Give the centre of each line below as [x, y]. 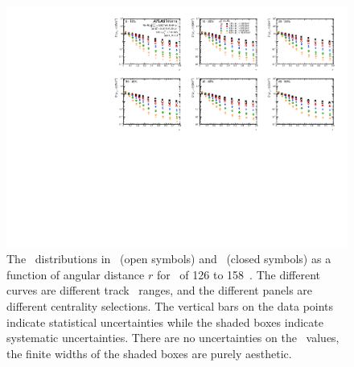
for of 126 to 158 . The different [238, 274]
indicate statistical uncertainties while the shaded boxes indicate [165, 322]
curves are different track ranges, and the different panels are [160, 290]
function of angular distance [76, 274]
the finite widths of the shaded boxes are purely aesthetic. [149, 353]
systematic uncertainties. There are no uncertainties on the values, [173, 338]
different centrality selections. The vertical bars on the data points [170, 306]
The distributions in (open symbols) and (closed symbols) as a [169, 259]
